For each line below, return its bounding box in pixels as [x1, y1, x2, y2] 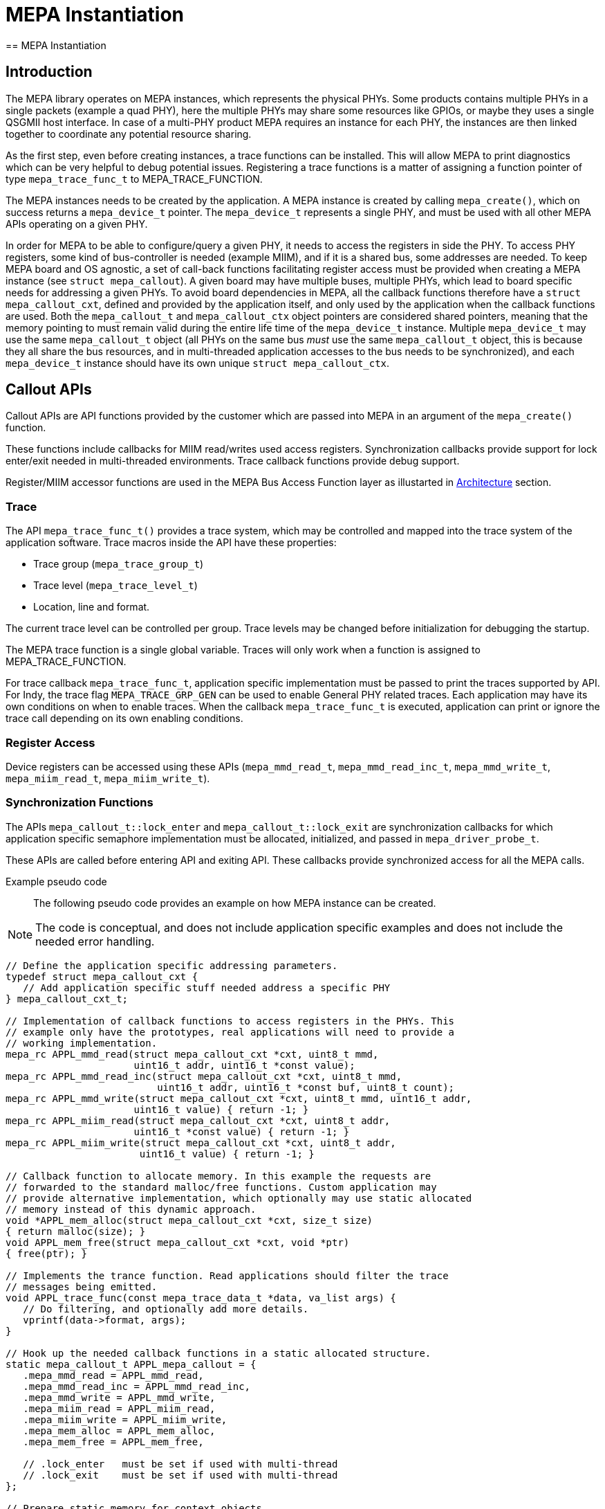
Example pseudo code [6, 875, 107, 887]
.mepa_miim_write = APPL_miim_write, [23, 1413, 227, 1425]
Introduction [6, 63, 93, 81]
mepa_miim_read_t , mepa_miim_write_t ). [6, 772, 210, 784]
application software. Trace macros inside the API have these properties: [6, 536, 337, 549]
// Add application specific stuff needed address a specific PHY [23, 982, 391, 993]
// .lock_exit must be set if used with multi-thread [23, 1469, 338, 1481]
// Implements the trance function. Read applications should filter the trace [6, 1269, 449, 1281]
